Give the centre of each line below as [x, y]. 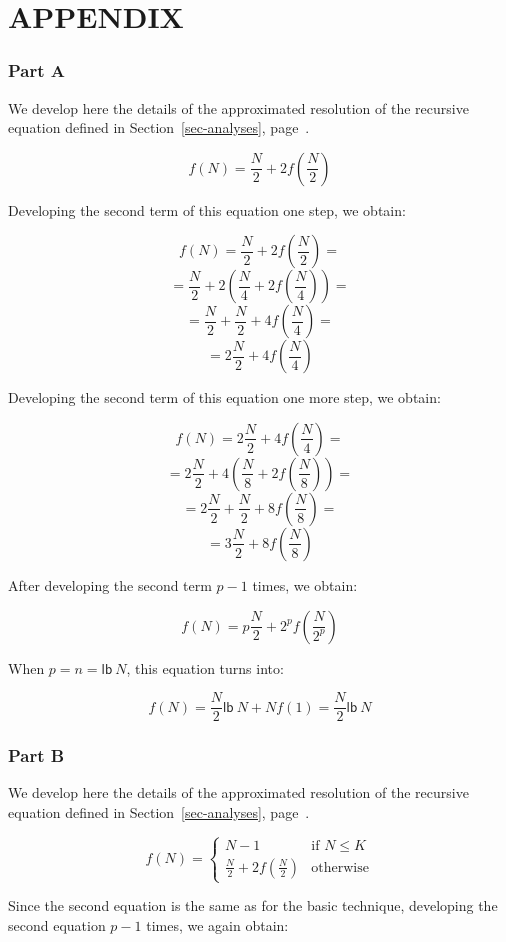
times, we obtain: [305, 584]
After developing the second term [110, 584]
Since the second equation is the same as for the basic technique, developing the [253, 905]
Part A [37, 70]
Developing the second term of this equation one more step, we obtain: [224, 397]
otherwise [340, 867]
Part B [36, 755]
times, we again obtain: [217, 924]
